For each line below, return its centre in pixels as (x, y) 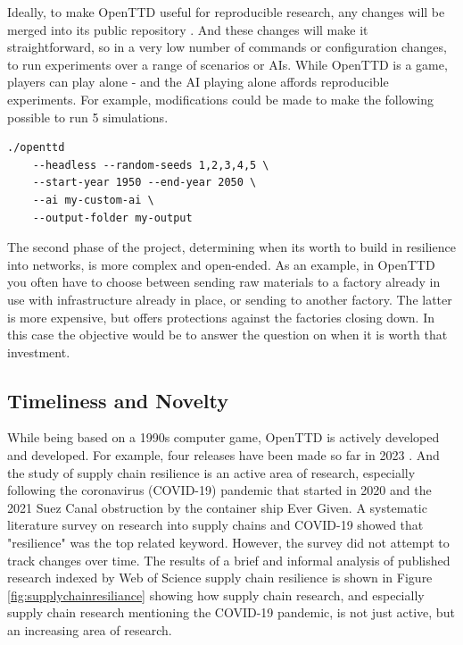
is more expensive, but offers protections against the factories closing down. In (221, 317)
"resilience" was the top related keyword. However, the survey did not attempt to (228, 543)
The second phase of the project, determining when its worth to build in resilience (231, 247)
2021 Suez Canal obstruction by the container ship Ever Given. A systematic (217, 507)
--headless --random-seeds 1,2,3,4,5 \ (151, 165)
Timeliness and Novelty (118, 400)
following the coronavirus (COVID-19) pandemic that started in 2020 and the (219, 490)
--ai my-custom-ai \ (93, 200)
